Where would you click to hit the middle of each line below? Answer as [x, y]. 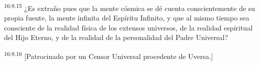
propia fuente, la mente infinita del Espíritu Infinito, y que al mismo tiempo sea [127, 18]
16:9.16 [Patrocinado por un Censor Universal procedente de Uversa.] [109, 55]
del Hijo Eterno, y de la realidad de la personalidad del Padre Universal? [116, 37]
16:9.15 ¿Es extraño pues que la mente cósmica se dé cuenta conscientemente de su [130, 7]
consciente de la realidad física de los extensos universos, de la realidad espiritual [128, 27]
